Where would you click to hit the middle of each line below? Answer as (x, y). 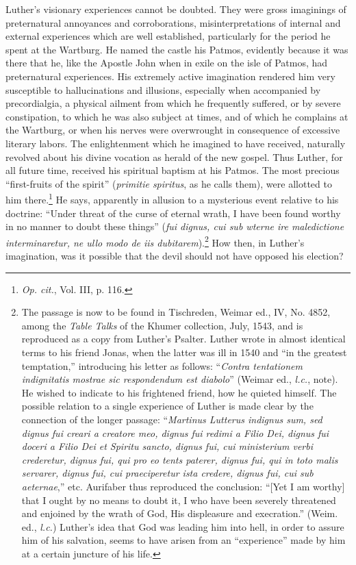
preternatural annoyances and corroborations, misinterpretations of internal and (173, 22)
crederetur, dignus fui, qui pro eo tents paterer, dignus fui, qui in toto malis (180, 459)
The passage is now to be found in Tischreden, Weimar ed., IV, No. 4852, (176, 312)
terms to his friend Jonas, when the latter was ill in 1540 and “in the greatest (184, 352)
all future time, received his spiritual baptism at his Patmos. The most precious (173, 170)
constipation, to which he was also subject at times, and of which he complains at (177, 116)
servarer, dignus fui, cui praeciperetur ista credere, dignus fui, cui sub (167, 473)
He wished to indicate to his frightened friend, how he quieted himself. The (179, 392)
